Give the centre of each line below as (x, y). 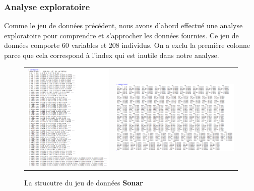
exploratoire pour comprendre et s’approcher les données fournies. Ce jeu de (121, 35)
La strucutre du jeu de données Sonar (84, 182)
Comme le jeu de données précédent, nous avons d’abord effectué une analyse (123, 25)
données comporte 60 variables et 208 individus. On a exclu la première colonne (127, 45)
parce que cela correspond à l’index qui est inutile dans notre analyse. (112, 55)
